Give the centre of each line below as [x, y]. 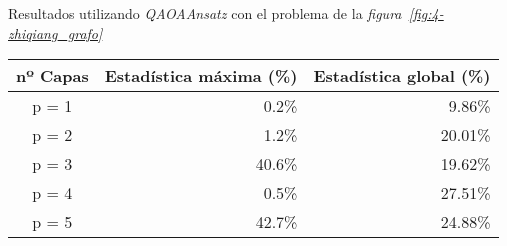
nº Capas [52, 76]
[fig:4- [426, 13]
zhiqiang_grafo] [55, 32]
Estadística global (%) [402, 76]
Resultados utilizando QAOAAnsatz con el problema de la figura [205, 13]
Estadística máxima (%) [201, 76]
